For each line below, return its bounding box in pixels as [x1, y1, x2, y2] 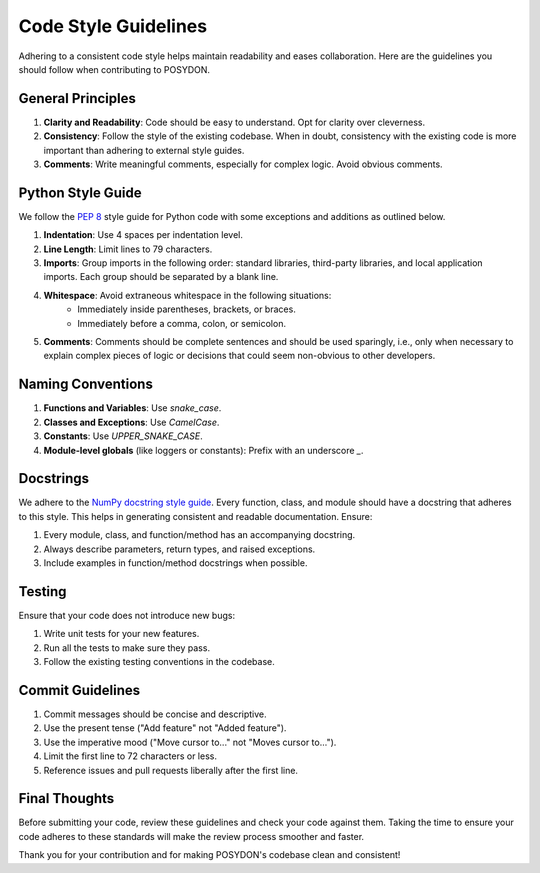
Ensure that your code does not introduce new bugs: [18, 609, 235, 621]
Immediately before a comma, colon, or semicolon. [77, 317, 287, 329]
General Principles [18, 90, 137, 107]
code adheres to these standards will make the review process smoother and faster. [18, 830, 365, 842]
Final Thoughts [18, 790, 115, 807]
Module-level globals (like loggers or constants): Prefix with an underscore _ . [43, 444, 364, 456]
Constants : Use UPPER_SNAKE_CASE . [43, 430, 204, 442]
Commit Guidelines [18, 681, 141, 699]
